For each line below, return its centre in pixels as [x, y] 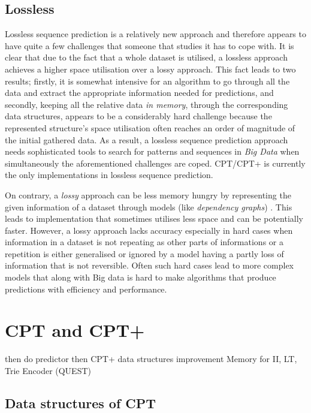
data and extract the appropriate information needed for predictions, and [139, 93]
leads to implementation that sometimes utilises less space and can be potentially [154, 218]
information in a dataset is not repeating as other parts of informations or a [144, 242]
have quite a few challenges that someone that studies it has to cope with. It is [150, 45]
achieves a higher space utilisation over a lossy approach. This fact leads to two [150, 69]
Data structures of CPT [81, 403]
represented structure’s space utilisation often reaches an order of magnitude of [150, 127]
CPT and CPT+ [75, 330]
